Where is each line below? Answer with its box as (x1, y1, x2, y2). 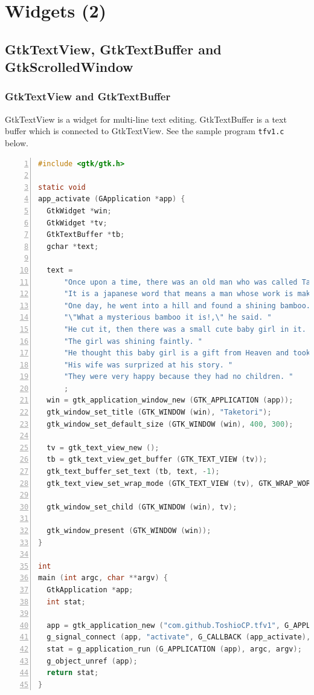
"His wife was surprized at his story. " (63, 360, 233, 369)
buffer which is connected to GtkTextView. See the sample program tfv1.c (5, 124, 284, 137)
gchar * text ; (46, 242, 99, 251)
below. (5, 137, 28, 149)
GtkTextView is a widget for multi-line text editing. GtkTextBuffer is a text (5, 112, 287, 125)
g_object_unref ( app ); (46, 656, 138, 665)
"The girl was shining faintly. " (63, 337, 203, 346)
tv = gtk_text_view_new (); (46, 443, 159, 452)
